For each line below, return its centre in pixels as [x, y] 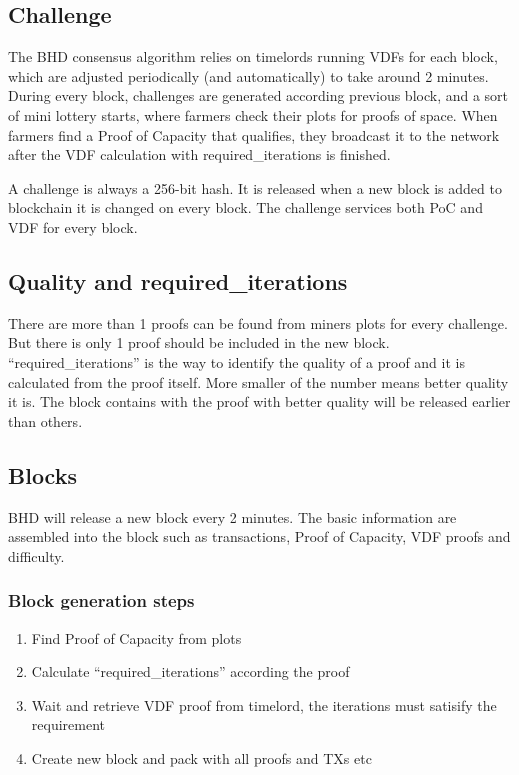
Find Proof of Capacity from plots [136, 637]
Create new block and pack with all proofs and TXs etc [201, 757]
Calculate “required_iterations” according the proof [190, 671]
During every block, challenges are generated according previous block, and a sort [258, 95]
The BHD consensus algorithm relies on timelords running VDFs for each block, [253, 56]
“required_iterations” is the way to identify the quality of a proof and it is [236, 361]
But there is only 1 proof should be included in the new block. [199, 342]
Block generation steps [101, 600]
